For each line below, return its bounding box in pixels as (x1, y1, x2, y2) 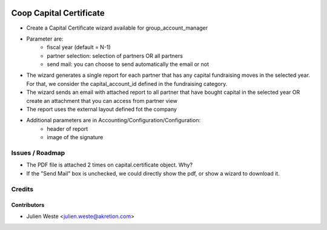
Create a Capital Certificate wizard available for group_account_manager (26, 24, 208, 31)
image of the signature (47, 134, 104, 141)
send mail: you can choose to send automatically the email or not (47, 61, 209, 68)
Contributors (11, 202, 45, 209)
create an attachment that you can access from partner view (26, 97, 178, 104)
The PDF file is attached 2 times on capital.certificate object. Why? (26, 161, 193, 169)
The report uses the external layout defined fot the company (26, 106, 177, 113)
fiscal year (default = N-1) (47, 44, 111, 51)
